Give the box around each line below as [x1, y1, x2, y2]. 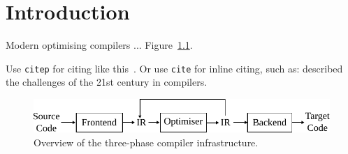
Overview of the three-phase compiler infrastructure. [34, 134, 259, 149]
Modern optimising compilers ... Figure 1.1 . [6, 38, 193, 52]
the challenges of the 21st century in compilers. [6, 75, 208, 89]
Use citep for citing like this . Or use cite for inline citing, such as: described [6, 61, 343, 75]
